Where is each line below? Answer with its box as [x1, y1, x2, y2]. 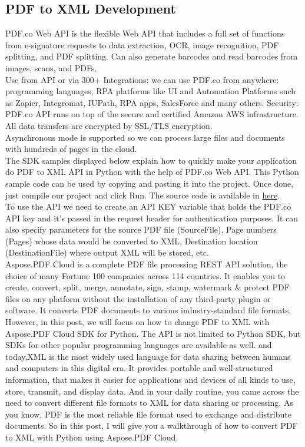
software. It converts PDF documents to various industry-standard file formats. [5, 304, 291, 316]
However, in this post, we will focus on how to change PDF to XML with [5, 316, 270, 328]
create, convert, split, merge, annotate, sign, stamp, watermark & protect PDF [5, 281, 290, 293]
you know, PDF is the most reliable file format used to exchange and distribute [5, 408, 291, 420]
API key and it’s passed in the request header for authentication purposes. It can [5, 211, 299, 224]
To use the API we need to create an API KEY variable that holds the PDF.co [5, 200, 291, 213]
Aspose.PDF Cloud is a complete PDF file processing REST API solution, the [5, 258, 288, 270]
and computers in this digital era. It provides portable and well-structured [5, 362, 273, 374]
